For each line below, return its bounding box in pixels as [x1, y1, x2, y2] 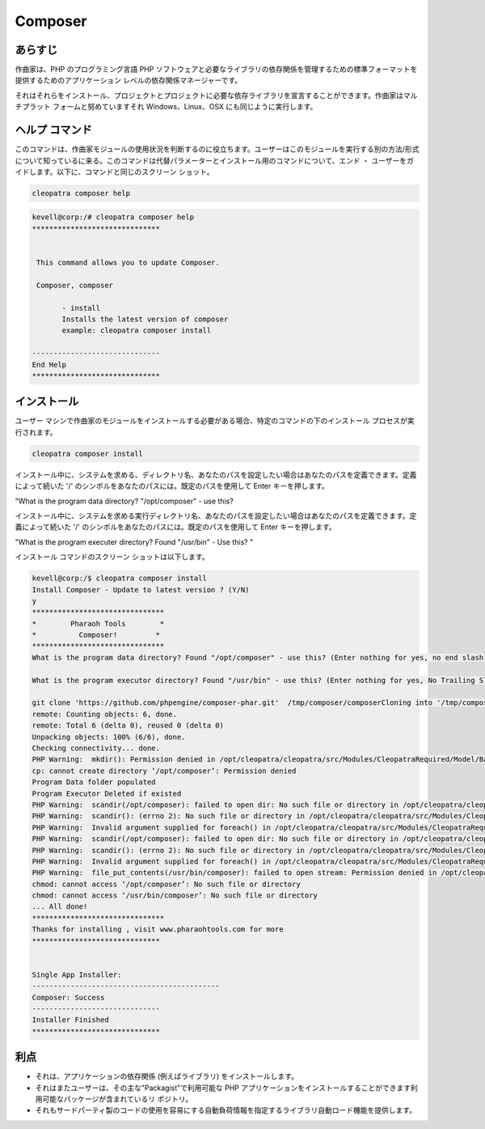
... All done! [32, 902, 88, 911]
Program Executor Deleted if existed [32, 789, 182, 798]
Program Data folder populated [32, 778, 157, 787]
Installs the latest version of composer [61, 315, 229, 324]
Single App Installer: [32, 970, 122, 979]
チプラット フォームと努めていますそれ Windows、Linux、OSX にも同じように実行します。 [15, 102, 318, 112]
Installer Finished [32, 1016, 109, 1025]
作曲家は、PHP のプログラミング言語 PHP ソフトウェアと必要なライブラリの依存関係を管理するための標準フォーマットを [15, 65, 418, 74]
